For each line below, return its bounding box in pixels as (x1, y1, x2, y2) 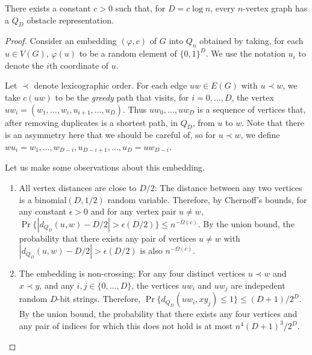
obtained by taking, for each (199, 34, 304, 47)
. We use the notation (205, 47, 285, 60)
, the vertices (131, 278, 179, 291)
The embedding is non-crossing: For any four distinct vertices (19, 267, 246, 280)
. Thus (122, 102, 147, 115)
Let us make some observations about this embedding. (5, 161, 205, 174)
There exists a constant (5, 2, 91, 14)
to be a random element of (79, 47, 177, 60)
